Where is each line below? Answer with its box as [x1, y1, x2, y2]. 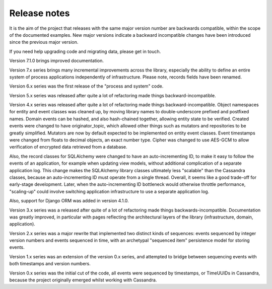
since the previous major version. [9, 39, 79, 45]
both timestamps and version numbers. [9, 261, 91, 267]
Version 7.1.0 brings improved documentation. [9, 58, 104, 64]
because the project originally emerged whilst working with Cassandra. [9, 277, 157, 283]
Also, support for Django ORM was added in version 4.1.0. [9, 198, 129, 204]
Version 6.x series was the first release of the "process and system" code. [9, 83, 164, 89]
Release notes [9, 8, 70, 19]
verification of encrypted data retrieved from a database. [9, 144, 128, 150]
